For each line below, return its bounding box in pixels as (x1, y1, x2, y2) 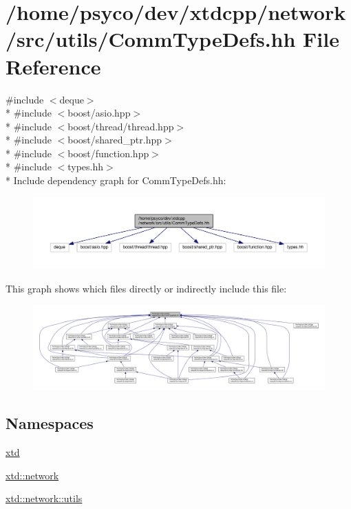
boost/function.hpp (67, 146, 149, 160)
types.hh (67, 159, 104, 174)
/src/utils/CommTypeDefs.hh (6, 25, 296, 53)
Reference (6, 52, 101, 80)
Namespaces (6, 412, 94, 434)
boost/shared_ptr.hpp (67, 132, 162, 147)
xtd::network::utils (6, 491, 83, 506)
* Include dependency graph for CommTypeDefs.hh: (6, 173, 226, 188)
